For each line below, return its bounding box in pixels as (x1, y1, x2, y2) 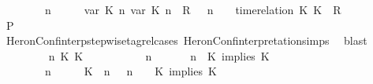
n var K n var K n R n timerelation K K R (44, 2, 341, 17)
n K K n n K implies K (48, 47, 270, 64)
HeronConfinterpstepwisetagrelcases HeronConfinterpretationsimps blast (6, 32, 367, 49)
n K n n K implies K (44, 63, 217, 79)
